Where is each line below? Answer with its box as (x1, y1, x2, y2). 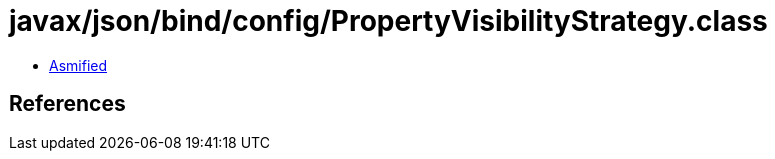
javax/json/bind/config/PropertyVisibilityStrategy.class (9, 4, 768, 38)
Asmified (49, 56, 108, 74)
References (9, 91, 126, 117)
